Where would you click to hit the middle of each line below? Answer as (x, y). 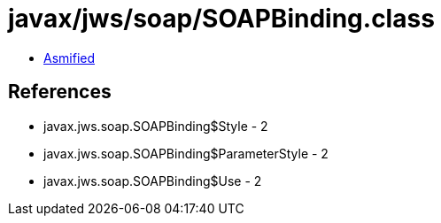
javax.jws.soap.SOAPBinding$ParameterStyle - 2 (186, 153)
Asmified (70, 58)
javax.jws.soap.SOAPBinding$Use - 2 (153, 181)
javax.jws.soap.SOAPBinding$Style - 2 (156, 126)
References (60, 92)
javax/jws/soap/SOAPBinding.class (221, 19)
